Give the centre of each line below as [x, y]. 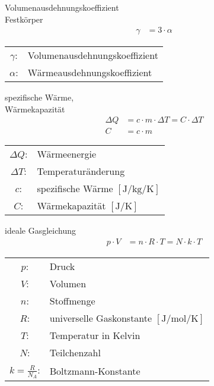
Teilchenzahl [75, 353]
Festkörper [24, 19]
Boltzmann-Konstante [95, 371]
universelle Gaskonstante [101, 318]
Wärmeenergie [67, 154]
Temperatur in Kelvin [95, 335]
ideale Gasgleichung [40, 230]
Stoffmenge [72, 301]
